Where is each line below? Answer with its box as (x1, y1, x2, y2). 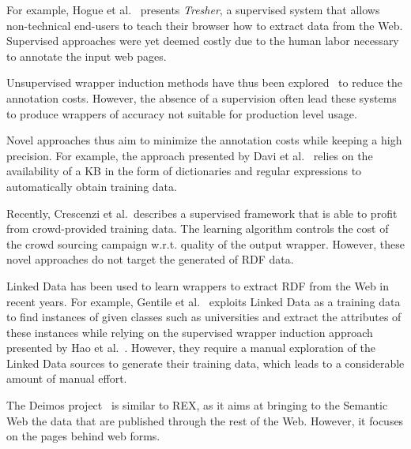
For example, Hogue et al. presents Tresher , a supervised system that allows (6, 2, 380, 17)
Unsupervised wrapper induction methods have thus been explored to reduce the (6, 74, 403, 91)
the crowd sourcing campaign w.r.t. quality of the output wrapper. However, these (6, 235, 405, 252)
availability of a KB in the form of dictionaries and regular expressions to (6, 163, 362, 179)
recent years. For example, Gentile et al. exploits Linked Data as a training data (6, 293, 401, 309)
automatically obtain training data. (6, 178, 177, 194)
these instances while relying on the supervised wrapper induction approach (6, 324, 373, 340)
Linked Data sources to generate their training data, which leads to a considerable (6, 354, 405, 371)
